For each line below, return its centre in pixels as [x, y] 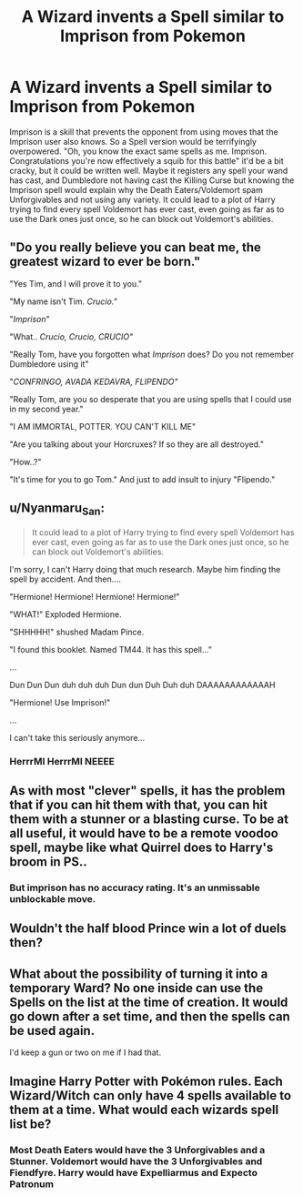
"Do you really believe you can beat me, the [136, 248]
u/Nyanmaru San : [57, 509]
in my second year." [46, 409]
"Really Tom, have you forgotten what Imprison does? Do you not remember [152, 354]
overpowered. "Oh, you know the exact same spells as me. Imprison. [138, 151]
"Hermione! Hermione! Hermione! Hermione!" [95, 596]
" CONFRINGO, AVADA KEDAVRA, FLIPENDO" [94, 381]
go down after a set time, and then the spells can [150, 1016]
